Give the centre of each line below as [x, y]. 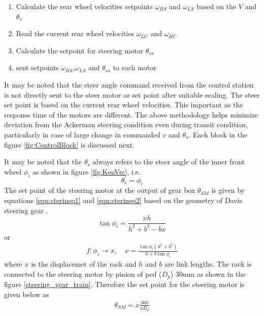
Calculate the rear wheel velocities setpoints [84, 6]
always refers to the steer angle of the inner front [169, 162]
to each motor [135, 67]
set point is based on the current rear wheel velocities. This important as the [124, 105]
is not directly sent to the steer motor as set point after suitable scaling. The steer [132, 94]
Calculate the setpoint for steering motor [80, 50]
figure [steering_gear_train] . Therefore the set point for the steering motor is [124, 284]
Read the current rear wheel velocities [75, 33]
